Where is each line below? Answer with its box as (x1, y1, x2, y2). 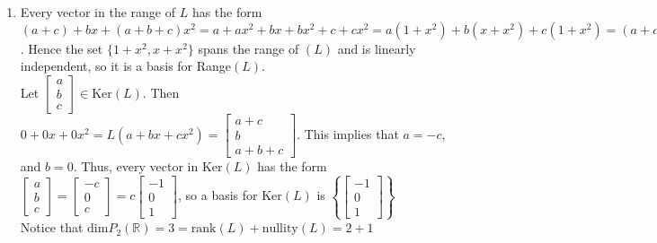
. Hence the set (20, 39, 103, 57)
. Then (142, 82, 180, 101)
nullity (262, 222, 298, 236)
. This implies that (297, 124, 399, 143)
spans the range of (198, 39, 299, 57)
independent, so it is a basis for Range (20, 56, 232, 75)
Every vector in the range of (20, 3, 175, 21)
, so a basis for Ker (177, 186, 282, 204)
